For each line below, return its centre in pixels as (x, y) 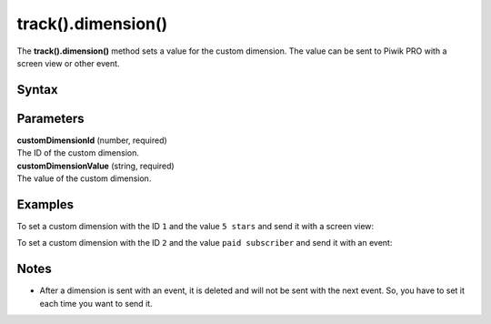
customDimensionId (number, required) (92, 140)
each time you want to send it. (96, 303)
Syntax (37, 90)
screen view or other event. (68, 63)
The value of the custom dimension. (84, 178)
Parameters (50, 118)
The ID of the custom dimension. (78, 153)
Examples (45, 204)
